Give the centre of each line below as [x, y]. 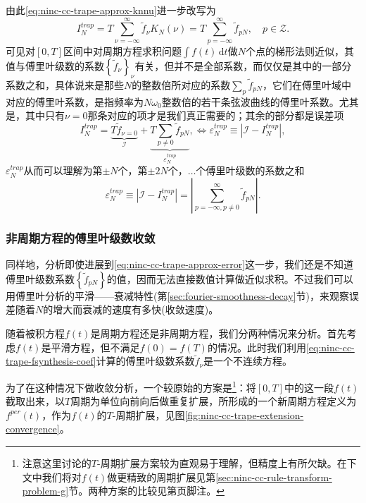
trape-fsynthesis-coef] [51, 361]
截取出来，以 [35, 401]
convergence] [33, 429]
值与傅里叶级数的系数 [55, 65]
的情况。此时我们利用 [257, 347]
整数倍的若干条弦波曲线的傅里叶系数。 [250, 101]
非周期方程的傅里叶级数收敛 [81, 237]
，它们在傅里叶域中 [307, 84]
